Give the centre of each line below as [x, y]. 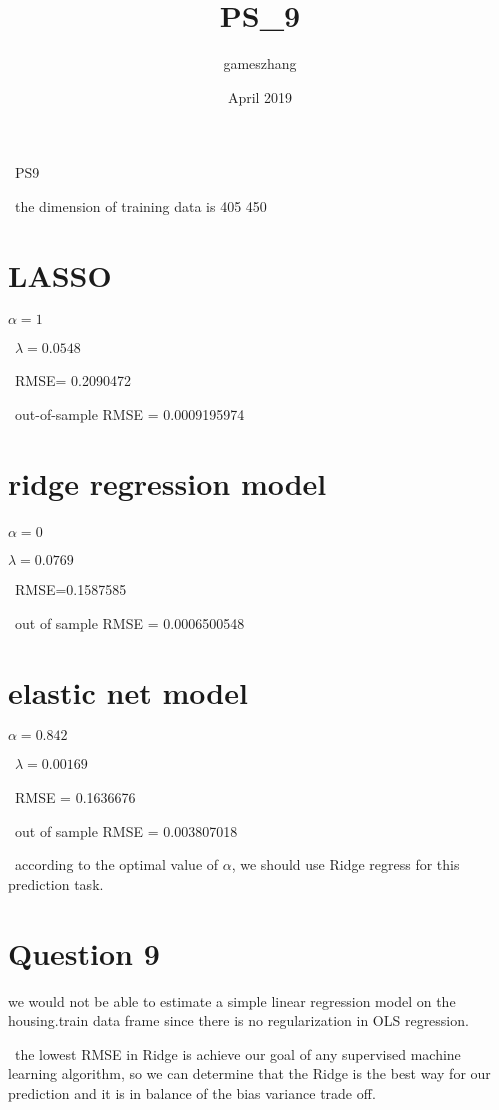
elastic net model [128, 691]
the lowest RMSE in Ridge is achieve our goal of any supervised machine [237, 1053]
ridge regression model [167, 482]
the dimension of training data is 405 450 [140, 205]
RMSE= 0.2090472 [72, 380]
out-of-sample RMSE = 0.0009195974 [129, 413]
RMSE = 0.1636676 [75, 797]
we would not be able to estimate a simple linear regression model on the [232, 1000]
